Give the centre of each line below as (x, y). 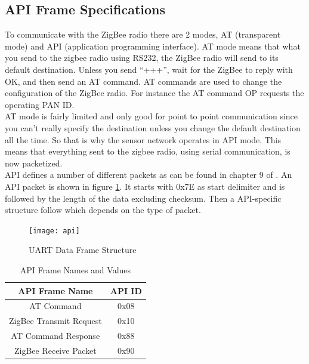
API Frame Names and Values (75, 269)
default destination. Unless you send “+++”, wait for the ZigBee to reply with (149, 69)
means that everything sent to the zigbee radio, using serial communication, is (148, 151)
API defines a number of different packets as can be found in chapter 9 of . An (149, 175)
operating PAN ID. (40, 104)
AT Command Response (55, 336)
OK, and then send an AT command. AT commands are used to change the (143, 81)
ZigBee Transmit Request (55, 321)
